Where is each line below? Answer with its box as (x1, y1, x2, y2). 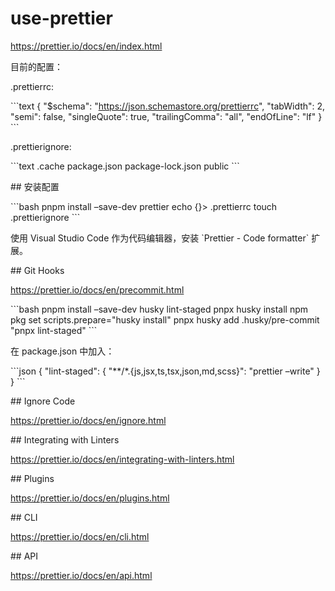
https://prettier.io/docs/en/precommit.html (10, 283, 185, 296)
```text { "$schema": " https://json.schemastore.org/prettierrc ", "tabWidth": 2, (10, 100, 326, 112)
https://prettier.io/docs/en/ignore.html (10, 414, 167, 426)
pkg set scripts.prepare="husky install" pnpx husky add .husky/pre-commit (10, 313, 320, 326)
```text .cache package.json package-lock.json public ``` (10, 160, 240, 172)
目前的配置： (10, 60, 63, 72)
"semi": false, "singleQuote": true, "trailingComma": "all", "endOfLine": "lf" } (10, 110, 323, 122)
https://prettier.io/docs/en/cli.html (10, 530, 150, 542)
